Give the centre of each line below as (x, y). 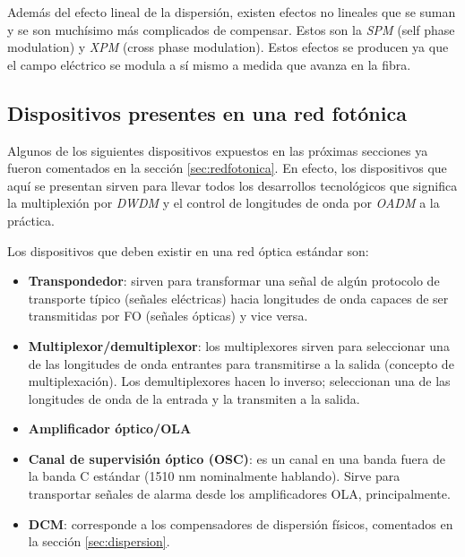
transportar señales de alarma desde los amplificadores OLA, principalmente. (239, 494)
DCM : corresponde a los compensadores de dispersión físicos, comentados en (241, 523)
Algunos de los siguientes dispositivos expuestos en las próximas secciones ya (218, 150)
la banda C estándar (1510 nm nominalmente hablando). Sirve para (214, 476)
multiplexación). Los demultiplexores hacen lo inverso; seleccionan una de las (239, 381)
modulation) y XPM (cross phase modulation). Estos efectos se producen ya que (228, 47)
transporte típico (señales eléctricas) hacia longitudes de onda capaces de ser (238, 298)
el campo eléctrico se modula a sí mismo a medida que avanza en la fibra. (209, 64)
